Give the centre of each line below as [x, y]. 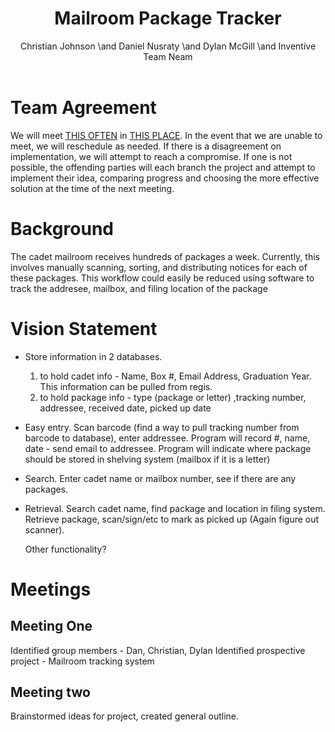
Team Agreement [83, 107]
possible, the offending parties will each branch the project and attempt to [163, 167]
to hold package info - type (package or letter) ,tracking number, [173, 397]
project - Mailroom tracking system [82, 661]
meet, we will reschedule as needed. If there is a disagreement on [146, 146]
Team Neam [168, 56]
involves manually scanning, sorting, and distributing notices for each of [159, 267]
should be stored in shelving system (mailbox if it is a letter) [147, 459]
